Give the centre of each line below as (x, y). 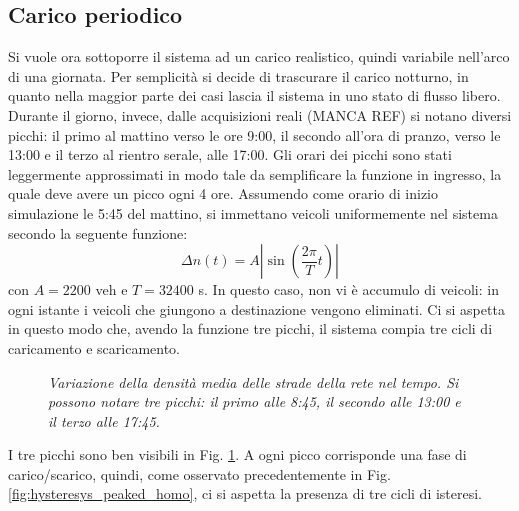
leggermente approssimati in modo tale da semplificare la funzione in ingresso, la (255, 173)
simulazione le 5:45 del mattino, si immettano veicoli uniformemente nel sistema (253, 212)
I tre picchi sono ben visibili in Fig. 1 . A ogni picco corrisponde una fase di (237, 454)
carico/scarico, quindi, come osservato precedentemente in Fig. (199, 473)
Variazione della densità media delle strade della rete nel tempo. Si (253, 381)
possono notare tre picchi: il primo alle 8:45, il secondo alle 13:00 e (254, 401)
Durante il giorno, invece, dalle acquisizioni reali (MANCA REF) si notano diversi (260, 114)
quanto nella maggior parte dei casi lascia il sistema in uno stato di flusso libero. (254, 95)
